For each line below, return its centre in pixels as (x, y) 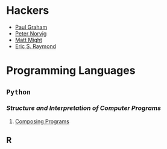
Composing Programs (42, 121)
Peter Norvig (31, 33)
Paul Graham (31, 27)
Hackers (28, 11)
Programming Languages (71, 71)
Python (19, 92)
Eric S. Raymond (35, 46)
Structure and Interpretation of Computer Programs (84, 108)
